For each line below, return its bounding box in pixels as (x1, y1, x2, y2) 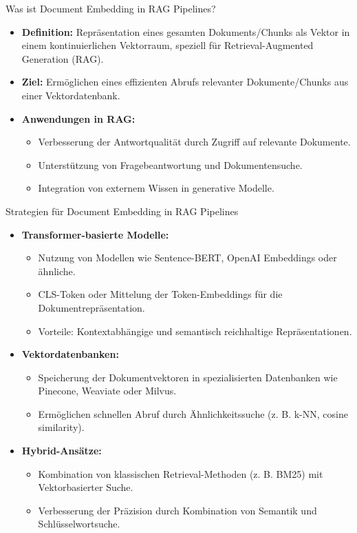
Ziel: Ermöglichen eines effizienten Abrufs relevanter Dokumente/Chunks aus (21, 74, 349, 89)
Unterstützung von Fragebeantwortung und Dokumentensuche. (38, 157, 303, 172)
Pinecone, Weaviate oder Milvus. (38, 383, 177, 398)
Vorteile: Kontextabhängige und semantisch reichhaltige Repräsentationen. (38, 323, 352, 338)
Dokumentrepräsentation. (38, 300, 145, 314)
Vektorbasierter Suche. (38, 480, 133, 494)
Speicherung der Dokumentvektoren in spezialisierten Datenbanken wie (38, 370, 338, 384)
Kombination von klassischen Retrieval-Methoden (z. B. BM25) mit (38, 466, 323, 481)
